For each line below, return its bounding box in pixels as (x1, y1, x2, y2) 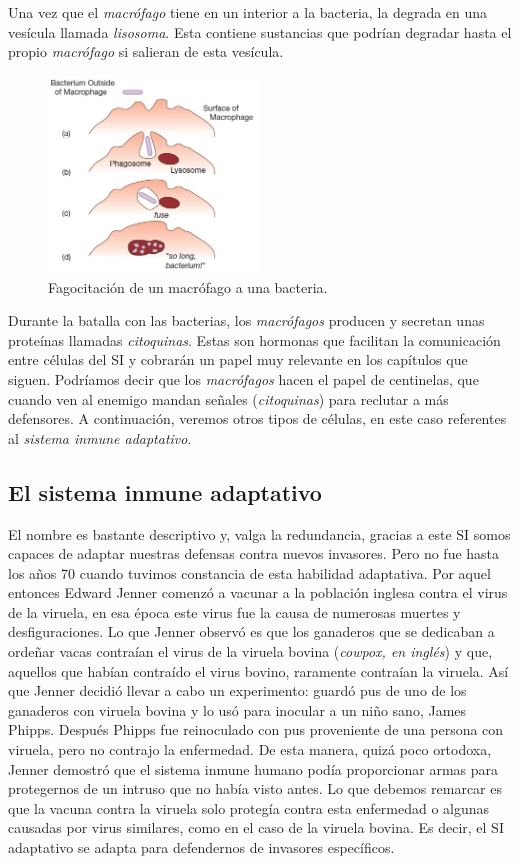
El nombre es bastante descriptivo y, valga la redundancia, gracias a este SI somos (8, 523, 511, 544)
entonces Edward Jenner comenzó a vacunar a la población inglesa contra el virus (8, 582, 508, 603)
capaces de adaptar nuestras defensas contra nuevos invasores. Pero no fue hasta (8, 543, 500, 564)
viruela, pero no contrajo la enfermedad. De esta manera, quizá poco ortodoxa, (8, 739, 492, 760)
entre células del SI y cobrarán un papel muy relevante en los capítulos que (8, 349, 468, 370)
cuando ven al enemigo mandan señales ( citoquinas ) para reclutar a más (8, 388, 449, 409)
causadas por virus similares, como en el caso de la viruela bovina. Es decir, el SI (8, 817, 504, 838)
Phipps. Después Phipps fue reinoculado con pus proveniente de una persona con (8, 719, 504, 740)
